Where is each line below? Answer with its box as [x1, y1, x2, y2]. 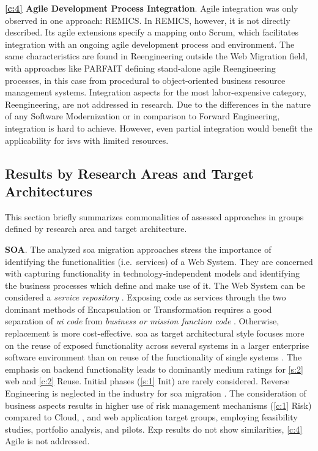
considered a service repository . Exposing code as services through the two [5, 291, 286, 304]
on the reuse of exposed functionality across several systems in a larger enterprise [5, 338, 309, 351]
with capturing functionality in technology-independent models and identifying [5, 267, 300, 280]
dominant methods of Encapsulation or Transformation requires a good [5, 302, 272, 315]
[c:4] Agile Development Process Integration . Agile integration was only [5, 2, 298, 14]
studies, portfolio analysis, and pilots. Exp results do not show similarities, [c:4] [5, 422, 303, 435]
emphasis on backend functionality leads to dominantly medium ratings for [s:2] [5, 362, 303, 375]
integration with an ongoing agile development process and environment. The [5, 37, 295, 50]
